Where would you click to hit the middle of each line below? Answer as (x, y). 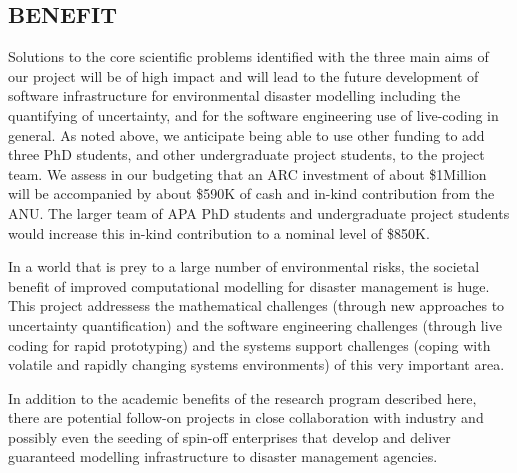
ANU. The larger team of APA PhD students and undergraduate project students (259, 212)
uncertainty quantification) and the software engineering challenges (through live (255, 324)
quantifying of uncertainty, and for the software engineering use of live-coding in (253, 114)
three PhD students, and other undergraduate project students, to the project (246, 154)
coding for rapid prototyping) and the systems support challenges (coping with (249, 344)
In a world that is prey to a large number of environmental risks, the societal (244, 266)
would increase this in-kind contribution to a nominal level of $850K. (219, 232)
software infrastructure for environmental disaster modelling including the (234, 95)
